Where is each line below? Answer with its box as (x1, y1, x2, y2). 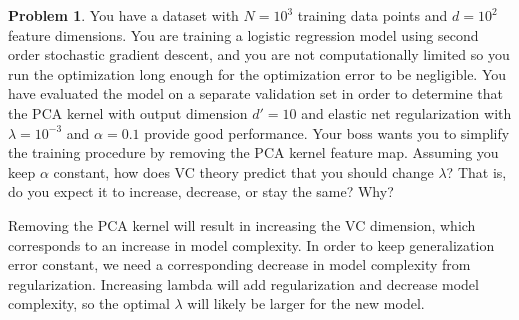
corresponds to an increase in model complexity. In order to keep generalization (8, 234, 495, 255)
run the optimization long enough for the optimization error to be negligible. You (8, 63, 507, 84)
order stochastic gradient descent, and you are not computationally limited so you (8, 44, 510, 65)
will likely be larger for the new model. (187, 293, 425, 314)
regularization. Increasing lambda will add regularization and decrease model (8, 273, 479, 294)
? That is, (446, 161, 507, 182)
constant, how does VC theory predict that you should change (53, 161, 434, 182)
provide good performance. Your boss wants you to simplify (144, 122, 510, 143)
